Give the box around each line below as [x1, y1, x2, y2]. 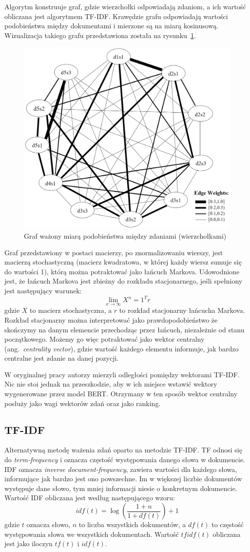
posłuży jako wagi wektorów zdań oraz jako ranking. [4, 398, 161, 408]
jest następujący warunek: [4, 286, 82, 295]
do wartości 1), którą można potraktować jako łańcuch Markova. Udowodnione [4, 266, 240, 276]
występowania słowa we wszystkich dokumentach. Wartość [4, 529, 179, 539]
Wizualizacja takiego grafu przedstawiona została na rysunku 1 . [4, 30, 196, 40]
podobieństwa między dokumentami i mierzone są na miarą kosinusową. [4, 20, 219, 31]
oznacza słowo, [26, 519, 71, 530]
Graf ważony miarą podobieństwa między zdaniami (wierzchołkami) [24, 231, 227, 241]
